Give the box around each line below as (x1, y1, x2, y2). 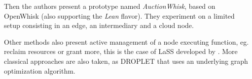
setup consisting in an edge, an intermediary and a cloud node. (4, 20, 194, 30)
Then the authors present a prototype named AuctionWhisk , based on (4, 1, 216, 11)
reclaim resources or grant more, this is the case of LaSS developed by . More (4, 46, 238, 56)
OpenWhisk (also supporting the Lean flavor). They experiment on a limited (4, 10, 235, 21)
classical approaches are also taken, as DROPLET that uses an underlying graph (4, 55, 248, 66)
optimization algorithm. (4, 65, 75, 76)
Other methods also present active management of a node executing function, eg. (4, 36, 249, 47)
